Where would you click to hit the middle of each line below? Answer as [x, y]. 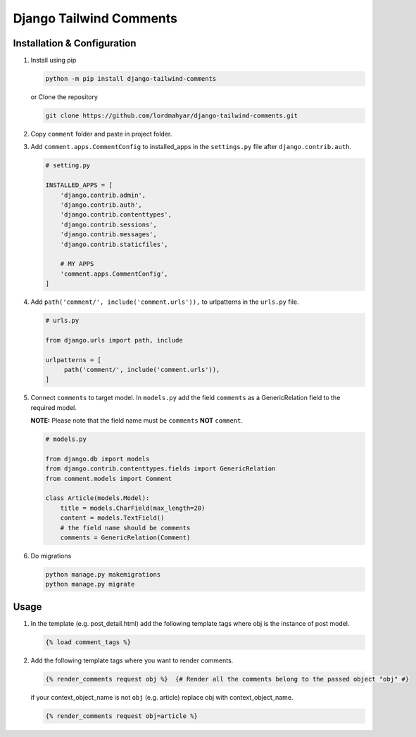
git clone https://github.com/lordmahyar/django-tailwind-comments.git [172, 116]
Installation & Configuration [75, 43]
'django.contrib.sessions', [109, 224]
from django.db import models [97, 459]
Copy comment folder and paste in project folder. [101, 134]
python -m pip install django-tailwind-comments [131, 79]
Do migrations [51, 556]
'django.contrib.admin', [103, 195]
